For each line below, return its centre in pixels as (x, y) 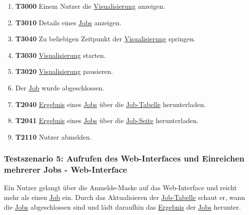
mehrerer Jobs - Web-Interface (66, 170)
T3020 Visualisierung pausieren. (64, 71)
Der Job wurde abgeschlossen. (60, 87)
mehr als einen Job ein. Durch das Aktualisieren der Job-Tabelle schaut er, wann (124, 197)
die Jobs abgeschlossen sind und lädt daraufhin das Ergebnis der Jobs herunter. (123, 206)
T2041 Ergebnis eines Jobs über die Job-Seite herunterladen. (107, 120)
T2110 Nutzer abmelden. (53, 136)
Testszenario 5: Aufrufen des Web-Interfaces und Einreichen (124, 158)
